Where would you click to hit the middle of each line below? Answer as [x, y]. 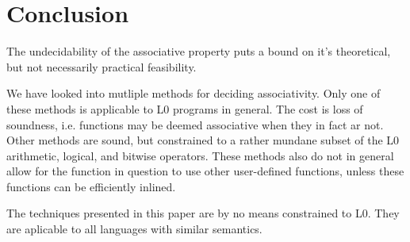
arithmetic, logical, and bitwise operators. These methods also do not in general [200, 155]
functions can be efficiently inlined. [91, 186]
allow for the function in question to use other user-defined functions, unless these [205, 171]
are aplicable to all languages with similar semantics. [134, 229]
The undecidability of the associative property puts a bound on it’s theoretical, [199, 51]
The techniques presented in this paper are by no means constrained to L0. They [203, 213]
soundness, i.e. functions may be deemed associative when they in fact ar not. [195, 124]
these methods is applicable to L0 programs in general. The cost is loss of [185, 108]
